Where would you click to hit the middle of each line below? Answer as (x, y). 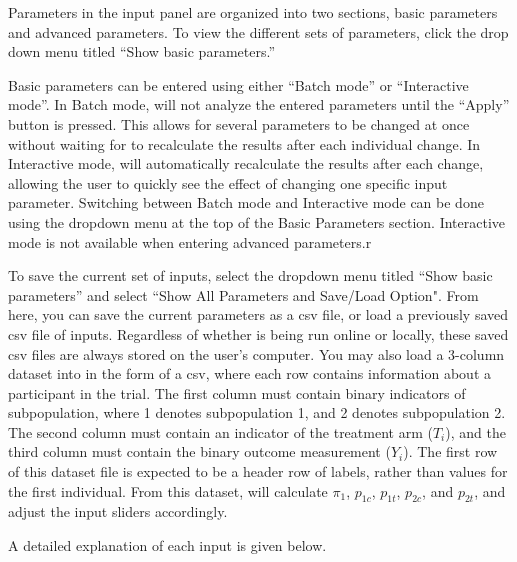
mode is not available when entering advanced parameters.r (190, 241)
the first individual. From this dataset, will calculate (168, 490)
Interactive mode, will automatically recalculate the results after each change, (246, 163)
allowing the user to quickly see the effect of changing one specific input (228, 182)
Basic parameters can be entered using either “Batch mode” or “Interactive (238, 84)
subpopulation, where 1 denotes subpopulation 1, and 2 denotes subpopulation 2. (257, 412)
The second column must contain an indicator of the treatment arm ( (220, 431)
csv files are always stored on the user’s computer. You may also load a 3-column (256, 353)
